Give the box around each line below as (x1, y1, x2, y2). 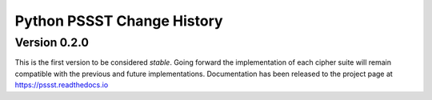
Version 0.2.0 (14, 35, 90, 50)
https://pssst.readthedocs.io (14, 80, 109, 90)
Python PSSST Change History (14, 12, 223, 30)
